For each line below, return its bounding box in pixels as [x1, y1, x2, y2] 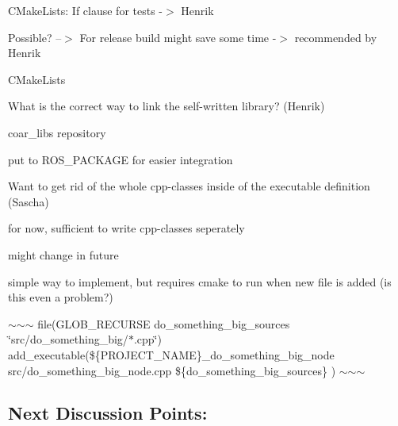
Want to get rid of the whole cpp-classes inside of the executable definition [8, 178, 370, 194]
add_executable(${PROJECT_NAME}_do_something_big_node [8, 346, 335, 363]
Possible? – [8, 29, 62, 45]
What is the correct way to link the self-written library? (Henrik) [8, 98, 325, 114]
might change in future [8, 246, 119, 263]
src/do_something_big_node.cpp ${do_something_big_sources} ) [8, 362, 336, 378]
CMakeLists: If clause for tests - [8, 2, 163, 18]
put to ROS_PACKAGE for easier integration [8, 151, 233, 167]
